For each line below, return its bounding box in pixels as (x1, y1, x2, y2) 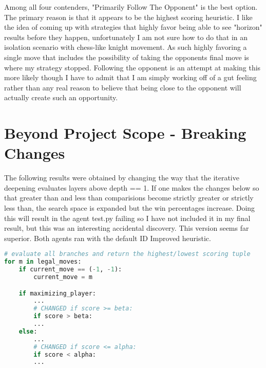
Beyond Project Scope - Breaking (4, 122, 246, 143)
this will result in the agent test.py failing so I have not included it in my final (4, 212, 251, 223)
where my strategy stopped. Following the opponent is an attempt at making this (4, 62, 261, 72)
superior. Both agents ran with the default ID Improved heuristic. (4, 232, 211, 243)
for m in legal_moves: (4, 258, 82, 266)
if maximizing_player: (18, 289, 96, 297)
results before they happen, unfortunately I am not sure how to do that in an (4, 31, 248, 42)
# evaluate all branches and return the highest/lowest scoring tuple (4, 250, 251, 258)
